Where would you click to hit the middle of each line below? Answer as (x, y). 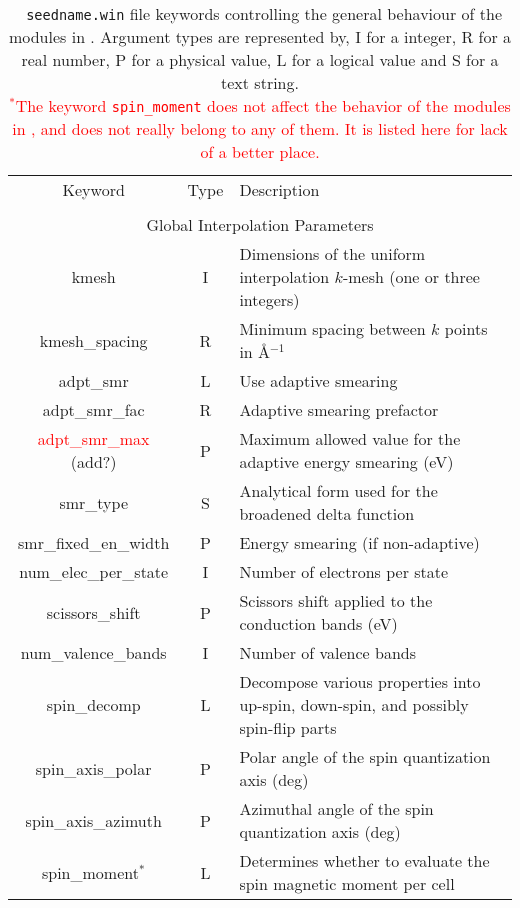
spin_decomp (93, 704)
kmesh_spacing (93, 340)
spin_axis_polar (93, 768)
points (466, 328)
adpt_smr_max (93, 438)
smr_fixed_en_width (94, 542)
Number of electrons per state (344, 571)
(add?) (93, 461)
